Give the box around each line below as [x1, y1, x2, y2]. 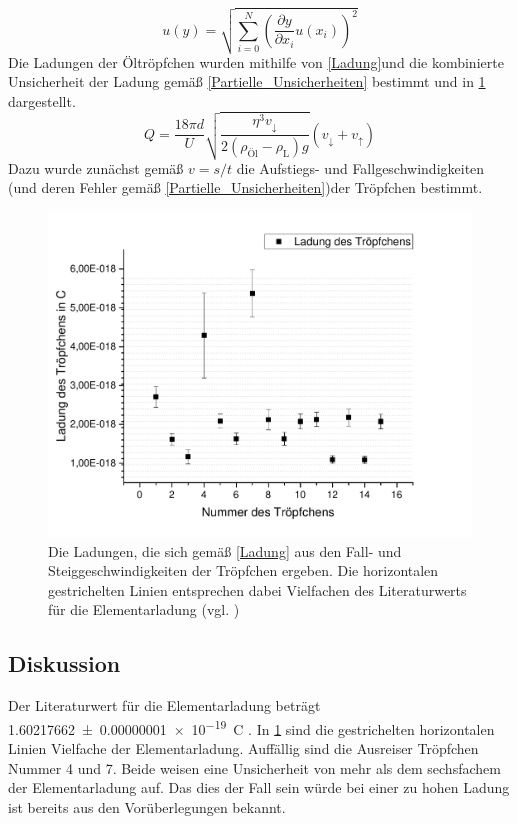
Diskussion [8, 648, 121, 679]
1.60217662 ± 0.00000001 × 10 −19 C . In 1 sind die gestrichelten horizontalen [8, 715, 495, 739]
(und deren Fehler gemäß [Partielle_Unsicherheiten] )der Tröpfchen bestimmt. [8, 177, 483, 198]
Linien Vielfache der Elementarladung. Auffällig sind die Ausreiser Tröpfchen [8, 737, 479, 758]
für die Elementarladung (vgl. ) [48, 599, 240, 620]
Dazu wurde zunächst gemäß [8, 157, 184, 178]
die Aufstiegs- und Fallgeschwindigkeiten [236, 157, 485, 178]
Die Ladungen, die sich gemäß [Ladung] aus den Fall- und [48, 540, 402, 561]
